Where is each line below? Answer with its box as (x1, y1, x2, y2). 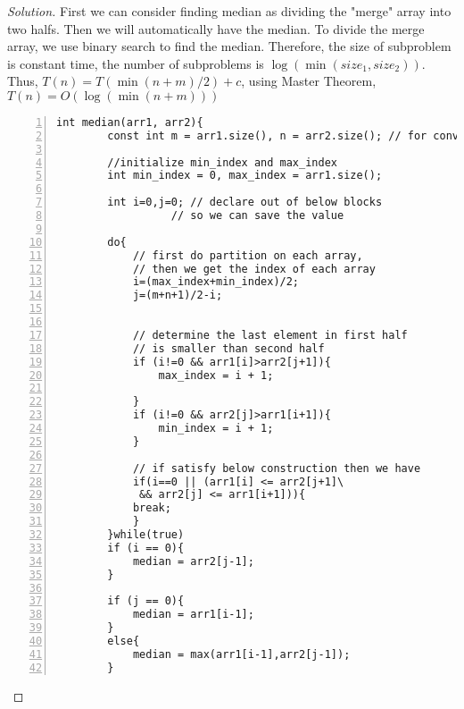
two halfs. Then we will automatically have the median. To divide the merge (7, 19, 425, 38)
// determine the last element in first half (132, 328, 408, 342)
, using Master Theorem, (241, 72, 377, 90)
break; (132, 502, 171, 515)
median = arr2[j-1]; (132, 554, 254, 568)
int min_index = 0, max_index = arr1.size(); (107, 169, 383, 182)
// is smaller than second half (132, 342, 325, 355)
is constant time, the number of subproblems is (7, 54, 264, 72)
